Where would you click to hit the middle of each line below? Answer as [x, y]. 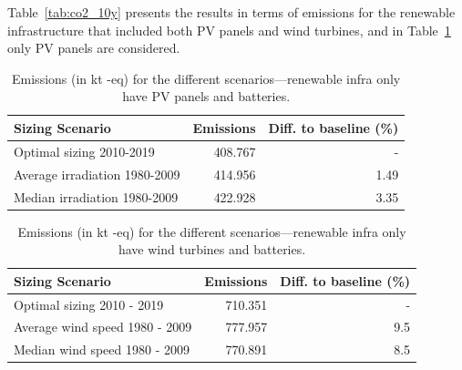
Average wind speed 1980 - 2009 [103, 327]
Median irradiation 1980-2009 [96, 196]
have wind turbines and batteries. [212, 249]
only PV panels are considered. [94, 48]
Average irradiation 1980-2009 [97, 174]
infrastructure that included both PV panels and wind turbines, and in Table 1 [229, 30]
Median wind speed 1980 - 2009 [102, 349]
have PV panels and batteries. [206, 96]
